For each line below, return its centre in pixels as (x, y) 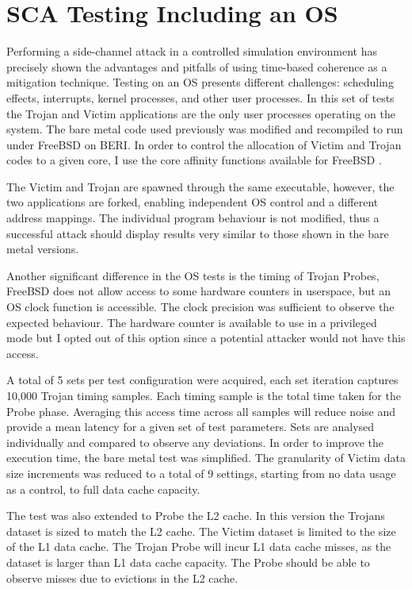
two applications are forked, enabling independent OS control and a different (193, 202)
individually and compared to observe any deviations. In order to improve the (195, 442)
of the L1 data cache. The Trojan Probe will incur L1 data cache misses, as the (199, 547)
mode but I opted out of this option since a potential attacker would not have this (206, 338)
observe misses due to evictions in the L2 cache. (122, 577)
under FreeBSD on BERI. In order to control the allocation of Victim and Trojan (204, 144)
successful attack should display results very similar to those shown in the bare (198, 233)
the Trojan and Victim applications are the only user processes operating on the (201, 113)
